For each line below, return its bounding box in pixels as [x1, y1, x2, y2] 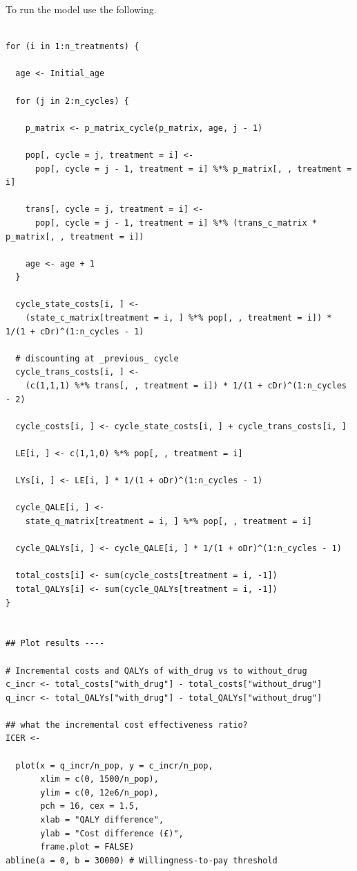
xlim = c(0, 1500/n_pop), [40, 774, 159, 784]
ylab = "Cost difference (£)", [40, 828, 184, 838]
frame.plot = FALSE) [40, 842, 135, 852]
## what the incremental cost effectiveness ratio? [6, 719, 248, 730]
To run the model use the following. [6, 2, 157, 16]
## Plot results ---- [6, 638, 105, 649]
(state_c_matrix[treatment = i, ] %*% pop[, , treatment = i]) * [25, 313, 332, 323]
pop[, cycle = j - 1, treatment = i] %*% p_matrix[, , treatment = [35, 163, 352, 174]
